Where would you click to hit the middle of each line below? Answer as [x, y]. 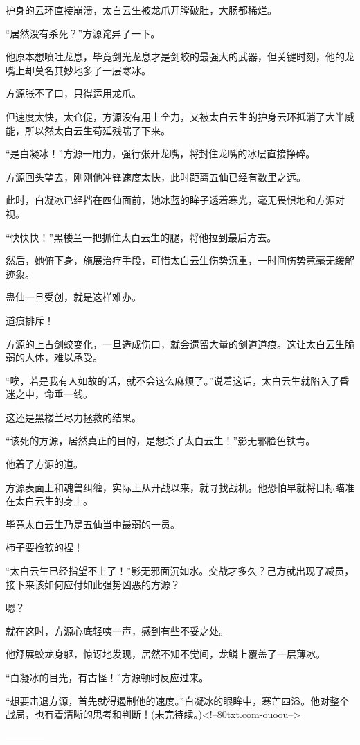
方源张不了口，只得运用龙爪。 [73, 93]
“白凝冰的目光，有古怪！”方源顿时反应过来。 [107, 677]
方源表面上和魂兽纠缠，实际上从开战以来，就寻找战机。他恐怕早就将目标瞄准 [180, 487]
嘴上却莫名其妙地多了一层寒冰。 [78, 70]
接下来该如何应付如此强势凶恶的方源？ [93, 584]
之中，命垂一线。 [54, 394]
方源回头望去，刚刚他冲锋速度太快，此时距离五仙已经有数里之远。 [156, 176]
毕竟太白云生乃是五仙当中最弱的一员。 [93, 524]
